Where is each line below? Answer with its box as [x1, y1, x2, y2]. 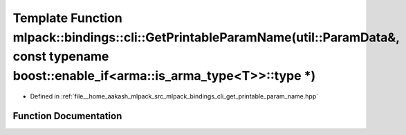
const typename [12, 49, 109, 65]
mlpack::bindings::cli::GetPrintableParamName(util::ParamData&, [12, 30, 400, 45]
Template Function [12, 10, 122, 25]
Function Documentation [12, 110, 122, 122]
